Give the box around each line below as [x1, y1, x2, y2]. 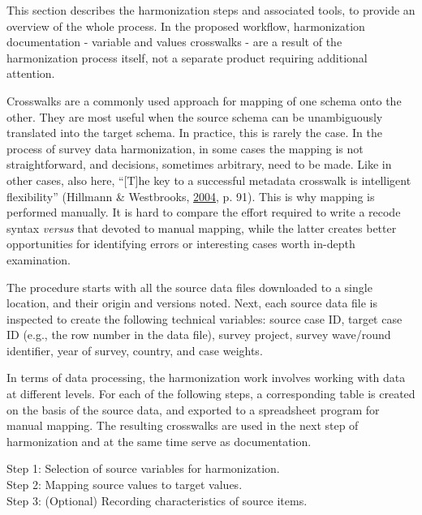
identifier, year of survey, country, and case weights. [6, 341, 263, 358]
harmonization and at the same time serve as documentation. [6, 432, 312, 449]
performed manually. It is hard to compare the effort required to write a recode [6, 204, 401, 221]
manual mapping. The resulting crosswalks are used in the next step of [6, 417, 359, 434]
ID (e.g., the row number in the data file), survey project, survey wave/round [6, 326, 391, 343]
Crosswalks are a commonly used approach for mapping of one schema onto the [6, 92, 402, 109]
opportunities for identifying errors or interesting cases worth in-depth [6, 235, 355, 252]
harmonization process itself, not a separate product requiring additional [6, 49, 368, 66]
